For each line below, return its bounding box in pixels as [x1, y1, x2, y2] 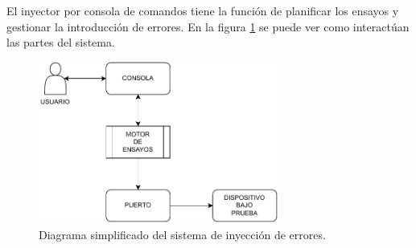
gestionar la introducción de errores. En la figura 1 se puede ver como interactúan [6, 18, 410, 35]
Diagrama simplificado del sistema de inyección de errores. [39, 226, 326, 243]
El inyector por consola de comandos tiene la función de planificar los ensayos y [6, 2, 399, 18]
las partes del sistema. [6, 34, 115, 51]
